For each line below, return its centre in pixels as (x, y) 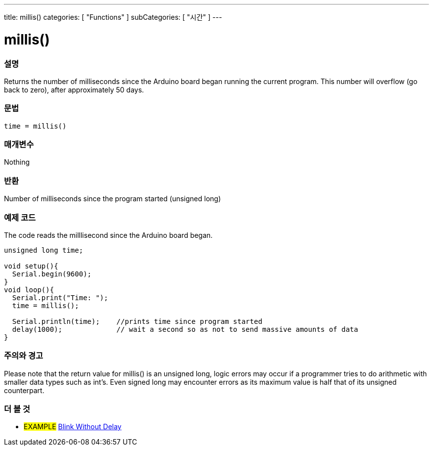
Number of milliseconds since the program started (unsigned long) (112, 199)
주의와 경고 (24, 356)
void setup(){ (31, 266)
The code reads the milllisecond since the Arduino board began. (108, 235)
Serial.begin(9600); (52, 274)
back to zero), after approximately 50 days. (74, 90)
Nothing (17, 162)
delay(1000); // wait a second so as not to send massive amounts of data (185, 329)
